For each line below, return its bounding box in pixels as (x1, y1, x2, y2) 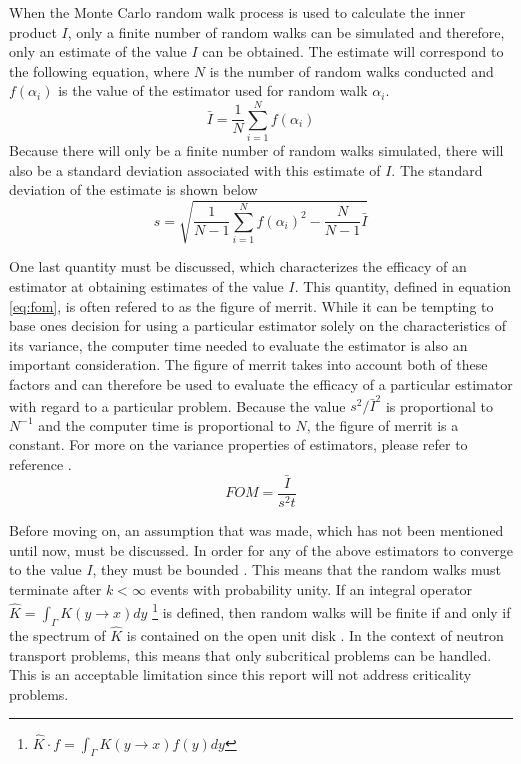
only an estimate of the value (9, 41, 187, 62)
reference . (9, 454, 72, 475)
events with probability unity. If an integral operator (150, 578, 473, 599)
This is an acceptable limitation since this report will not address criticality (9, 664, 472, 685)
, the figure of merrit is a (306, 414, 459, 435)
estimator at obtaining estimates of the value (9, 276, 284, 297)
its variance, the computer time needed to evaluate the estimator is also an (9, 334, 468, 355)
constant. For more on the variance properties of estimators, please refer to (9, 434, 468, 455)
